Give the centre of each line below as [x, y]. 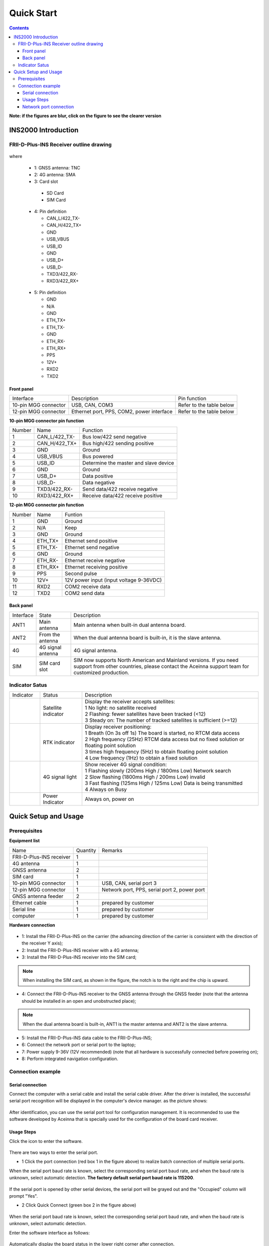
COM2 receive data [88, 587]
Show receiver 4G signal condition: [126, 765]
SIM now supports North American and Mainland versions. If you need [156, 660]
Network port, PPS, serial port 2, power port [153, 890]
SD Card [55, 193]
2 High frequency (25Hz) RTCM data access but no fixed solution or [165, 739]
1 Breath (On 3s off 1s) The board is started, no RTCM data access [162, 733]
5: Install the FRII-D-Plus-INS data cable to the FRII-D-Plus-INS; [87, 1038]
